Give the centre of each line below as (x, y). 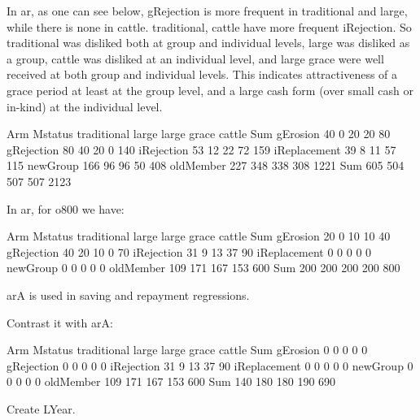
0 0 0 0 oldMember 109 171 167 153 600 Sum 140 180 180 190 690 (171, 381)
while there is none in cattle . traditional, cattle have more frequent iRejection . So (209, 26)
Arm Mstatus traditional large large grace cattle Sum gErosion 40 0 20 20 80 (199, 134)
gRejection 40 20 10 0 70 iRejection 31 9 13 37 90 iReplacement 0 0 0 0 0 (189, 251)
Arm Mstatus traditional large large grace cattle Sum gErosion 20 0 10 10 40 (199, 236)
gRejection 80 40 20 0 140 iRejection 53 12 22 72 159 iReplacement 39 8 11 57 (201, 149)
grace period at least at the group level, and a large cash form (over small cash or (210, 90)
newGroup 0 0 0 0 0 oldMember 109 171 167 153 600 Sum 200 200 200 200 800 (203, 268)
